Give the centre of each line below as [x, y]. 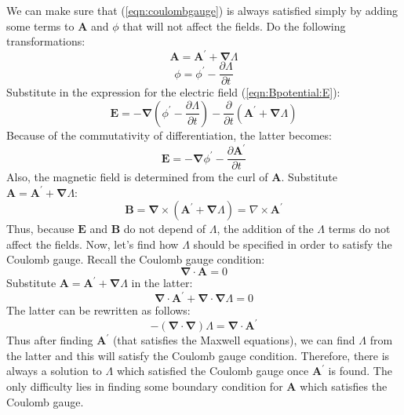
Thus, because [40, 229]
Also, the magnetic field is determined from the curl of [137, 177]
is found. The [360, 371]
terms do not [359, 229]
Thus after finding [50, 340]
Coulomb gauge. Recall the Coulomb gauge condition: [136, 259]
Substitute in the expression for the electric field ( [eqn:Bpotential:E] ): [173, 92]
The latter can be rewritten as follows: [98, 310]
